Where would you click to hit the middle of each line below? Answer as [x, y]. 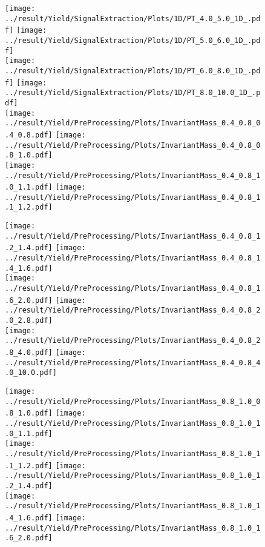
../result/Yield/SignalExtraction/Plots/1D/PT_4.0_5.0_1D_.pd [133, 18]
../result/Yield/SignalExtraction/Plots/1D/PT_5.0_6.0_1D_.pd [133, 40]
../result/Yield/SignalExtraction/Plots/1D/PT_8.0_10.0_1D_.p [133, 93]
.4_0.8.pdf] [29, 135]
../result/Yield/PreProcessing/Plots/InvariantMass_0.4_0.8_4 [133, 363]
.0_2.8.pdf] [29, 321]
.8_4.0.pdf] [29, 353]
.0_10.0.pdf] [31, 373]
